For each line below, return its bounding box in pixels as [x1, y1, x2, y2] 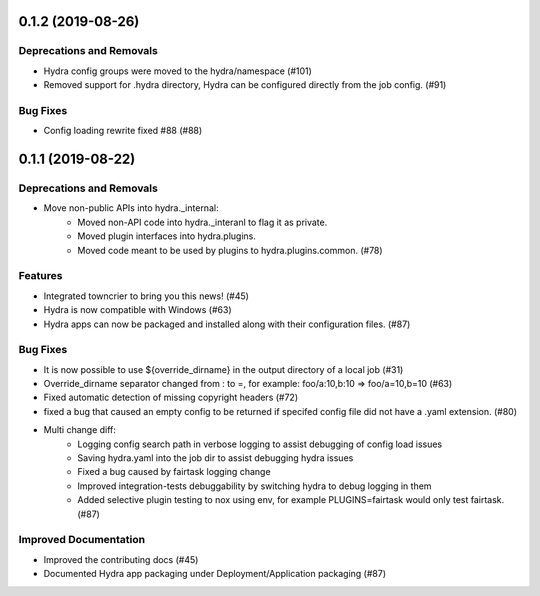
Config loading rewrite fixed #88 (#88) [43, 125, 203, 137]
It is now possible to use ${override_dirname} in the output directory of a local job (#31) [43, 363, 404, 375]
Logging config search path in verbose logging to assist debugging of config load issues [77, 438, 443, 450]
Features [18, 269, 63, 283]
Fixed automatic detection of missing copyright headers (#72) [43, 391, 299, 404]
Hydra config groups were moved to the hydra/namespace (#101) [43, 65, 312, 77]
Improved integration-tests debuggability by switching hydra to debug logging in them [77, 480, 432, 492]
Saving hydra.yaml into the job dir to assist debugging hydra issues [77, 452, 354, 464]
